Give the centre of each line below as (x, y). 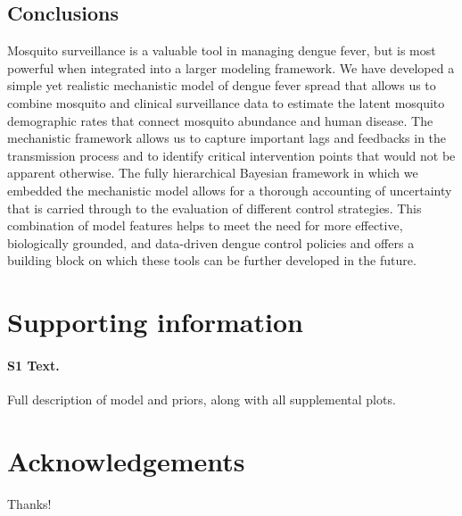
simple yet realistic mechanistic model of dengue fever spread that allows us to (222, 85)
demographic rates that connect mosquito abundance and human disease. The (220, 120)
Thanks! (29, 503)
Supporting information (155, 322)
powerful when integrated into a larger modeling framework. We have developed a (231, 67)
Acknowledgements (126, 460)
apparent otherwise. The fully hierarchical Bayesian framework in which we (213, 173)
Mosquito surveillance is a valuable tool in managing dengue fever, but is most (222, 50)
